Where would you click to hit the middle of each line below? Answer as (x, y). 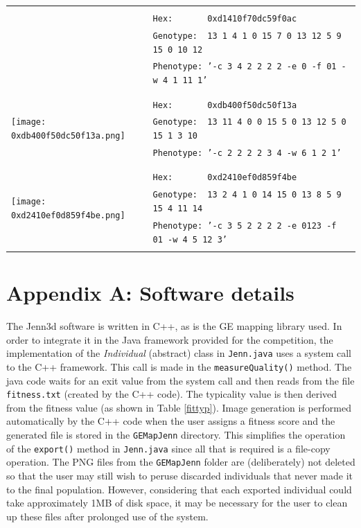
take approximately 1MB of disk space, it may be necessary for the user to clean (177, 503)
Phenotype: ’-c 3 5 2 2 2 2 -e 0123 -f (245, 226)
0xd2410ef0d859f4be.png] (68, 215)
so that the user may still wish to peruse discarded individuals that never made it (180, 475)
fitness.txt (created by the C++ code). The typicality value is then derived (172, 394)
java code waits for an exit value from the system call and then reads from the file (180, 380)
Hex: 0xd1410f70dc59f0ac (225, 19)
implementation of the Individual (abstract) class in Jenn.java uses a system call (179, 353)
